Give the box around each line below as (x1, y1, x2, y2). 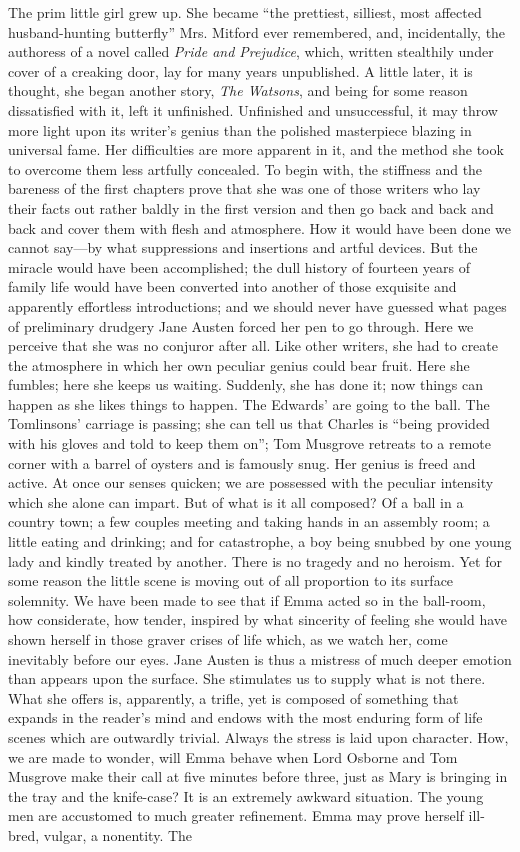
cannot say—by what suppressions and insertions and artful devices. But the (8, 237, 478, 258)
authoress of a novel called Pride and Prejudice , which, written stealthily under (8, 41, 494, 62)
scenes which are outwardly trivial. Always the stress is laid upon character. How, (8, 726, 509, 747)
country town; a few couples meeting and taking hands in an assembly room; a (8, 511, 490, 532)
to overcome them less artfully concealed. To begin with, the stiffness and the (8, 158, 483, 179)
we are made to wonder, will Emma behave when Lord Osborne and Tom (8, 746, 458, 767)
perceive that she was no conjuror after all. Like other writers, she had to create (8, 335, 498, 356)
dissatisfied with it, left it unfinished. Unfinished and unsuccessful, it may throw (8, 99, 498, 120)
